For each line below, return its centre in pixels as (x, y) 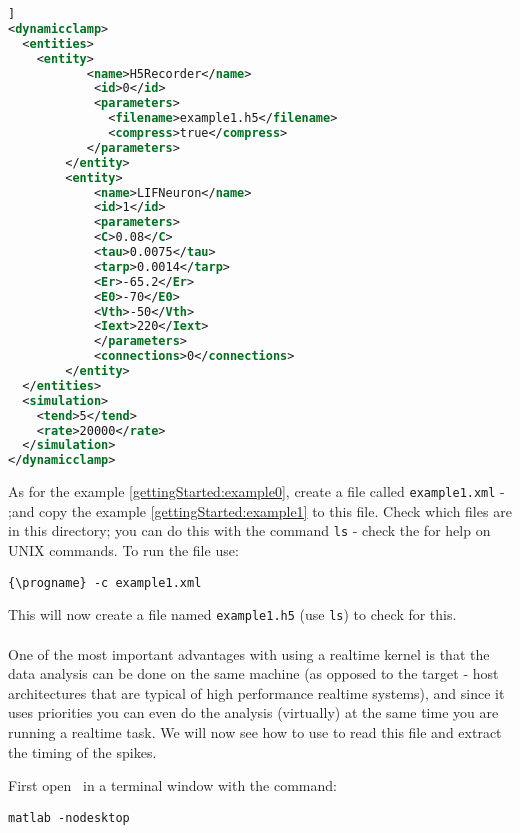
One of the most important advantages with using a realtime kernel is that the (249, 653)
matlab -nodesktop (69, 817)
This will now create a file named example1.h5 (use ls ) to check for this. (232, 614)
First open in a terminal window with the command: (172, 785)
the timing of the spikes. (82, 751)
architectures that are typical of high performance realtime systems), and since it (256, 692)
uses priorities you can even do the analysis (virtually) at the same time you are (253, 712)
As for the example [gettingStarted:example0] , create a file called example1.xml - (256, 491)
